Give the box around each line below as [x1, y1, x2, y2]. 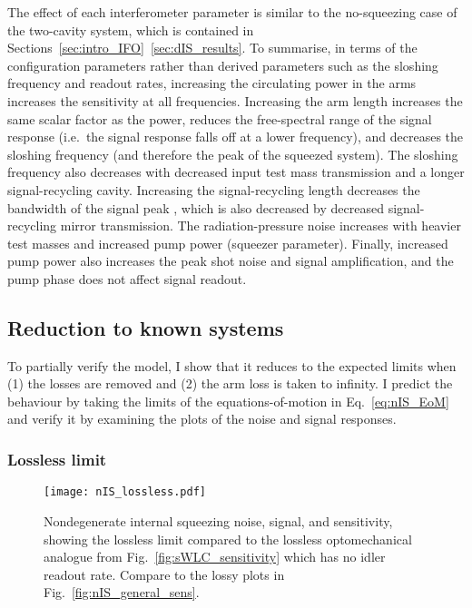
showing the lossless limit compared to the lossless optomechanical [44, 529, 412, 548]
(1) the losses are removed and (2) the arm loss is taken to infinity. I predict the [7, 374, 453, 393]
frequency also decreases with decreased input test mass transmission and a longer [7, 162, 465, 181]
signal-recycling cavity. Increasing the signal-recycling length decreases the [7, 180, 420, 199]
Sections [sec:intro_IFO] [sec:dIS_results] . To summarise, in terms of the [7, 38, 418, 57]
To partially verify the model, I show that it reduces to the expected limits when [7, 356, 457, 375]
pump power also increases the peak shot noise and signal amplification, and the [7, 251, 454, 270]
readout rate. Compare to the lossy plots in [44, 564, 285, 583]
